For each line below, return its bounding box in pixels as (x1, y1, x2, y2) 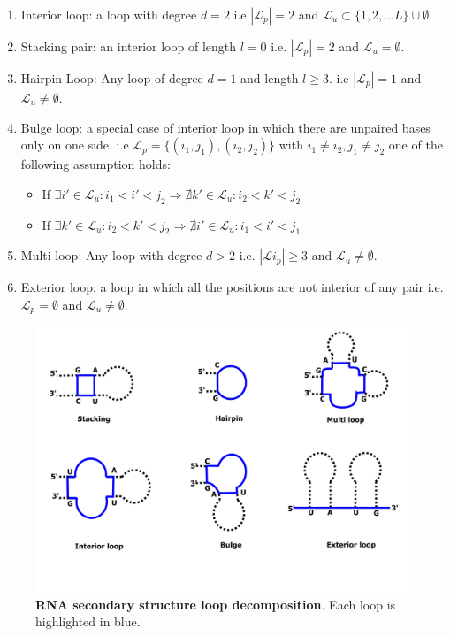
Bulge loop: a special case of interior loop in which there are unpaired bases (20, 118, 431, 136)
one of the (388, 135, 443, 154)
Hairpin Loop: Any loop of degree (20, 69, 203, 87)
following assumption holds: (20, 155, 171, 173)
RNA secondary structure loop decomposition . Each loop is (35, 594, 396, 613)
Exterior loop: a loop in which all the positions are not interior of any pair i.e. (20, 278, 444, 296)
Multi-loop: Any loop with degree (20, 246, 202, 264)
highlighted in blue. (35, 612, 141, 631)
